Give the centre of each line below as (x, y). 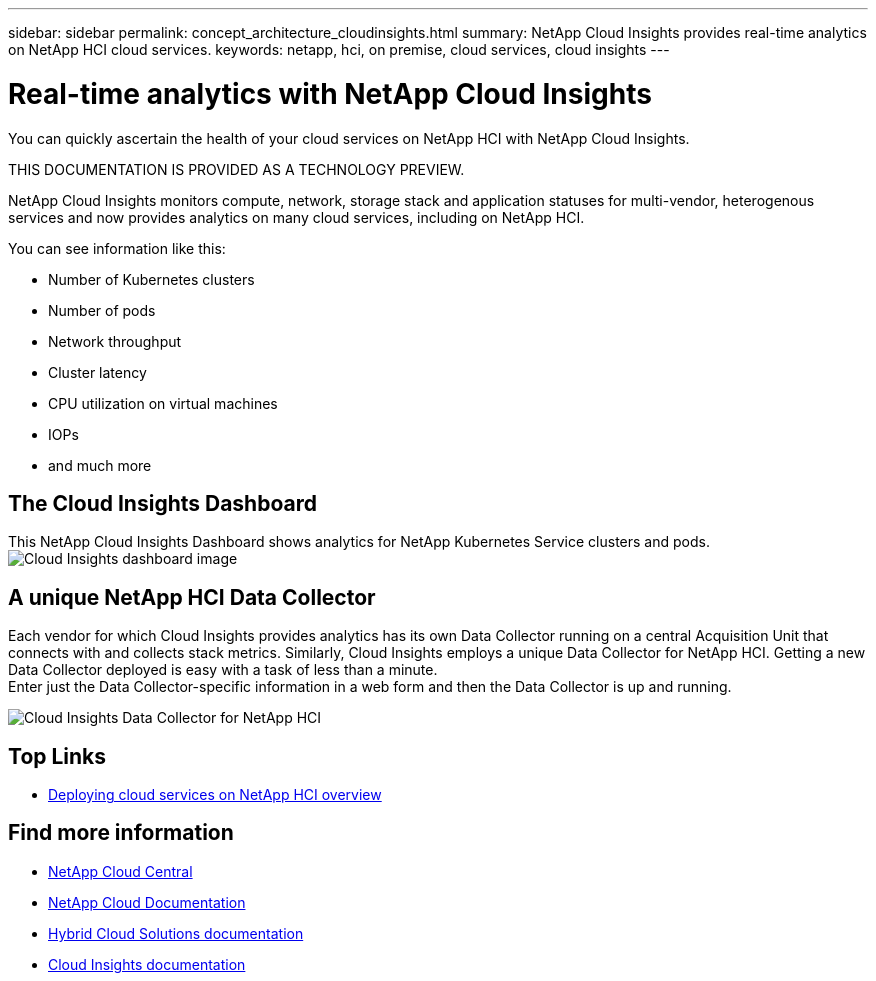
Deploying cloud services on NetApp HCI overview (215, 795)
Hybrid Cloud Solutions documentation (176, 933)
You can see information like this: (117, 248)
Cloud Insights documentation (147, 964)
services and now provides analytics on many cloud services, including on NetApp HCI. (296, 217)
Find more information (121, 833)
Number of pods (102, 310)
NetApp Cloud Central (120, 871)
